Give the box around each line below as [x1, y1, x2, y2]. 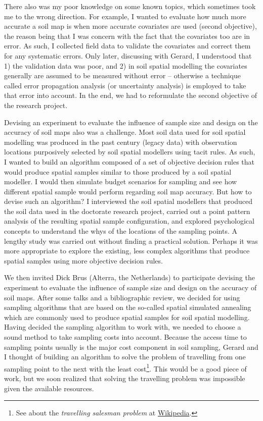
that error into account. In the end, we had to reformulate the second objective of [4, 90, 257, 100]
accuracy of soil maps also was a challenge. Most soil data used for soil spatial [4, 127, 246, 137]
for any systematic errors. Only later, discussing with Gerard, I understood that [4, 50, 252, 61]
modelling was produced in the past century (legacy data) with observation [4, 136, 237, 147]
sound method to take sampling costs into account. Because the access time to [4, 332, 247, 342]
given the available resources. [4, 383, 94, 393]
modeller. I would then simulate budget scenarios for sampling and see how [4, 176, 237, 187]
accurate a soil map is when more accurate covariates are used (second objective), [4, 21, 257, 31]
